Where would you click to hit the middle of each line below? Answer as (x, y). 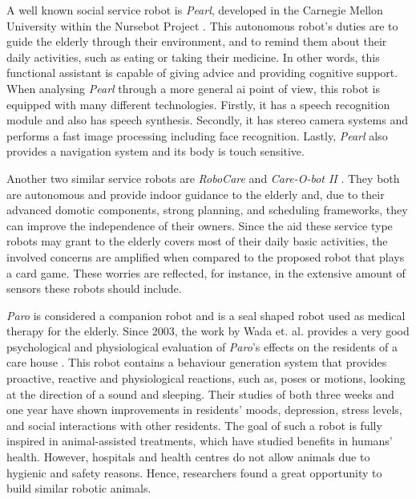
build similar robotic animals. (79, 488)
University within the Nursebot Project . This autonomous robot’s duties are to (202, 25)
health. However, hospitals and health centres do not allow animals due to (188, 457)
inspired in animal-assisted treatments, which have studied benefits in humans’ (200, 441)
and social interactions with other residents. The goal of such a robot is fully (194, 425)
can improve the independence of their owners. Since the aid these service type (200, 225)
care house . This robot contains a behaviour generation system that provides (197, 362)
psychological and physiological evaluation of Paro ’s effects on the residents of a (202, 346)
